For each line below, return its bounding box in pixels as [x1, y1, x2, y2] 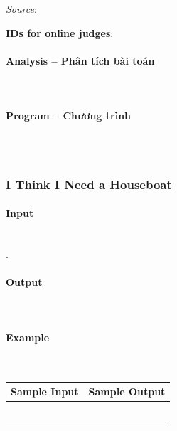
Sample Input [11, 384, 79, 399]
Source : [6, 1, 37, 16]
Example [6, 329, 50, 344]
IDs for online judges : [6, 25, 114, 40]
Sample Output [88, 384, 166, 399]
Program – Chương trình [6, 108, 132, 123]
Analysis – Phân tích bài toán [6, 53, 155, 68]
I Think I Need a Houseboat [6, 175, 172, 193]
